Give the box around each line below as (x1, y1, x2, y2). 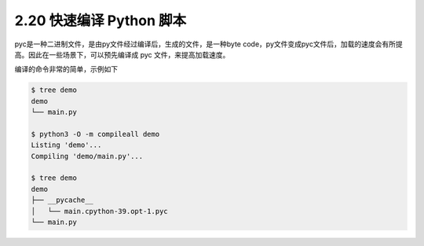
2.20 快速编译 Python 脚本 (14, 12, 187, 29)
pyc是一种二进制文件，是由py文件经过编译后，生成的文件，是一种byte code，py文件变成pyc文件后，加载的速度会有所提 (14, 39, 404, 49)
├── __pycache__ (31, 196, 94, 204)
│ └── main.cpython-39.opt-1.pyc (31, 207, 168, 215)
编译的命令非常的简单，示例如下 (14, 64, 118, 74)
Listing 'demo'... (31, 141, 102, 149)
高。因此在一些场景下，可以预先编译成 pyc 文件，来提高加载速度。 (14, 50, 230, 59)
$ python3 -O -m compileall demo (31, 130, 160, 138)
